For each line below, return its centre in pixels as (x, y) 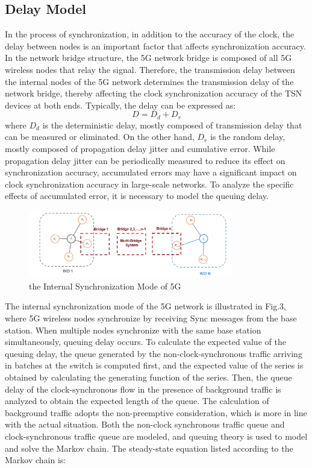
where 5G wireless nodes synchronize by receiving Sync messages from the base (151, 318)
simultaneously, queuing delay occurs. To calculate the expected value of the (145, 342)
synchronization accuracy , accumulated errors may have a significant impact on (151, 172)
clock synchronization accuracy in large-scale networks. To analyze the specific (149, 184)
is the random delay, (248, 137)
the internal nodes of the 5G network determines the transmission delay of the (149, 81)
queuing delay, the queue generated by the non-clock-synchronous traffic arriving (154, 353)
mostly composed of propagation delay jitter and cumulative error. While (140, 148)
